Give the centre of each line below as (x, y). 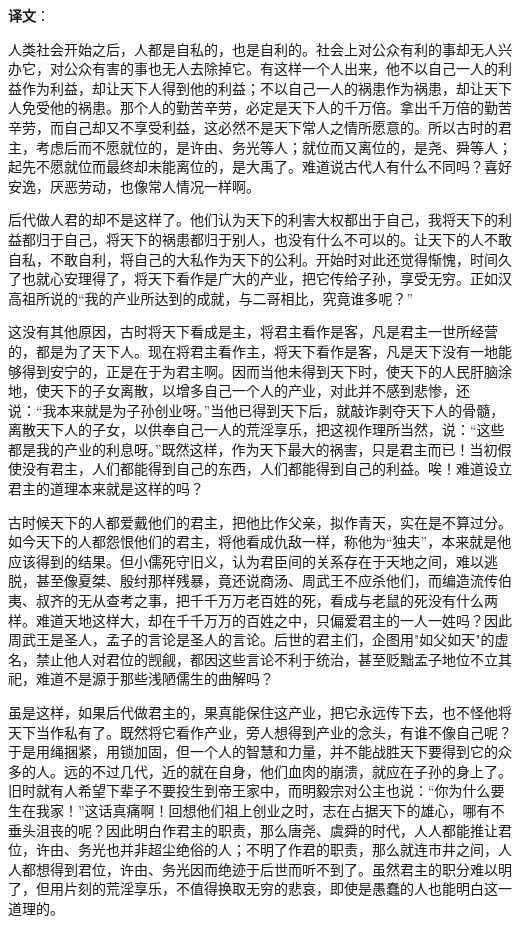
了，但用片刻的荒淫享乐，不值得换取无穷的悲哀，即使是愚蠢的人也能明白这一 (260, 888)
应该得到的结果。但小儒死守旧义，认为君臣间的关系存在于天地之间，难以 (246, 560)
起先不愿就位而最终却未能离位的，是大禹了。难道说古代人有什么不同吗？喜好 (260, 166)
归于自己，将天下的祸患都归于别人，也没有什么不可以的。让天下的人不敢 (273, 238)
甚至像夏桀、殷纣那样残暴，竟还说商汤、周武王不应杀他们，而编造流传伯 (273, 580)
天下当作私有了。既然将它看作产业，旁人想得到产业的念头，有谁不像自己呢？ (260, 731)
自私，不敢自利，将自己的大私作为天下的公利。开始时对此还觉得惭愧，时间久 (260, 258)
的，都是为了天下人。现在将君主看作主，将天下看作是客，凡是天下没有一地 (253, 350)
